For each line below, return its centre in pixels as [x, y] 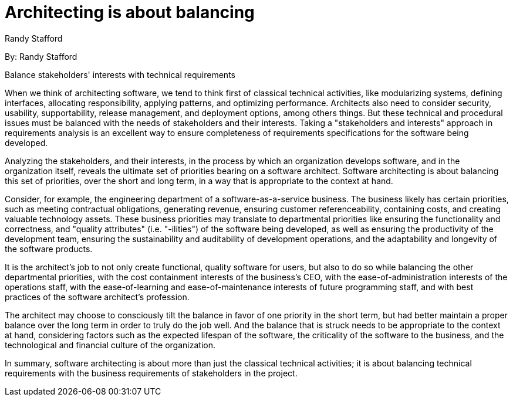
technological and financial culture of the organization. [110, 345]
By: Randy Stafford [41, 56]
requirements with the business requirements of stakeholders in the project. [151, 373]
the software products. [49, 249]
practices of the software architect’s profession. [97, 297]
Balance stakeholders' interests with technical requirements [120, 74]
